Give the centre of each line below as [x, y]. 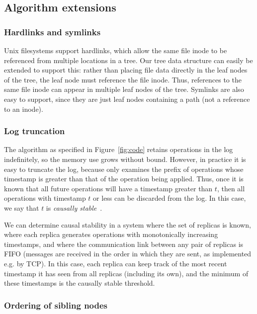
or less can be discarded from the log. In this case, [170, 198]
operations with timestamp [45, 198]
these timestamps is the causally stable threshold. [80, 283]
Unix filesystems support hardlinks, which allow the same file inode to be [116, 50]
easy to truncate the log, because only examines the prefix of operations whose [124, 169]
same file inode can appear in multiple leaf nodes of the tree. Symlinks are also [124, 89]
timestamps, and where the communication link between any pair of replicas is [124, 244]
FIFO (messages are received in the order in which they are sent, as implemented [128, 254]
